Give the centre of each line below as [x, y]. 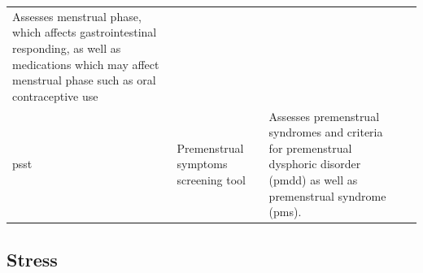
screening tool [211, 179]
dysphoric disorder [315, 164]
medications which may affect [86, 64]
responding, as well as [67, 48]
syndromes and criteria [326, 132]
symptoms [202, 164]
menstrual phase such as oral [84, 80]
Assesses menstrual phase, [77, 16]
